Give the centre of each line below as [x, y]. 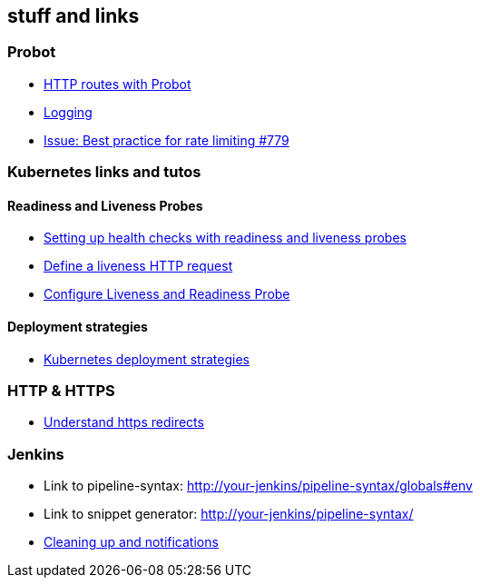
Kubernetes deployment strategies [147, 359]
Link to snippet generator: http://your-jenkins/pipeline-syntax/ [229, 514]
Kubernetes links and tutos [104, 172]
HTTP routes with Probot [118, 84]
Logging [68, 112]
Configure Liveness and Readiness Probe [167, 294]
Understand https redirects [124, 422]
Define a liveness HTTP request [138, 266]
